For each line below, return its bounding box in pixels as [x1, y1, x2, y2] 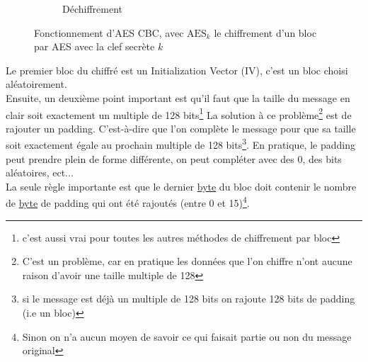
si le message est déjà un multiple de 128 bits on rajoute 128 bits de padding [22, 291, 355, 306]
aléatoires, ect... [6, 165, 74, 180]
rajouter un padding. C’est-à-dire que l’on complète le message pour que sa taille [6, 120, 356, 135]
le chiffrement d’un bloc [214, 25, 317, 40]
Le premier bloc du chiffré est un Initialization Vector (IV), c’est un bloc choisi [6, 62, 348, 77]
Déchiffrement [62, 1, 122, 16]
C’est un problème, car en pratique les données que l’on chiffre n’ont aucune [22, 254, 352, 268]
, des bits [302, 151, 342, 166]
